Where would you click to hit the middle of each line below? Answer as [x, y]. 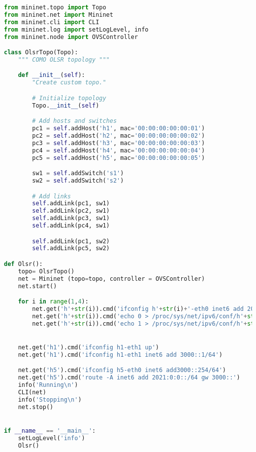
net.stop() [36, 407]
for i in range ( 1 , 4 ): [53, 302]
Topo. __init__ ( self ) [66, 105]
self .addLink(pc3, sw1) [71, 218]
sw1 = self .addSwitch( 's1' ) [78, 173]
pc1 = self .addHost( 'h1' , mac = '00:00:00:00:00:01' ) [119, 129]
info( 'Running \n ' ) [48, 385]
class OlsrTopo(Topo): [41, 53]
